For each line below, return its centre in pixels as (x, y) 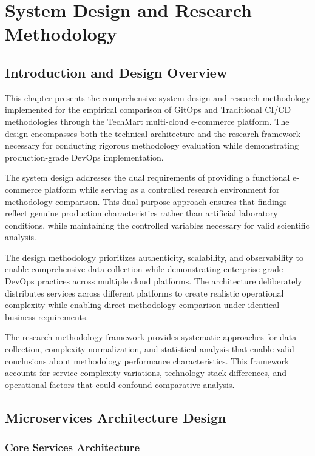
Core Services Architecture (73, 447)
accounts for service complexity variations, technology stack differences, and (146, 373)
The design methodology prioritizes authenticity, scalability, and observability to (154, 257)
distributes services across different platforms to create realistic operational (144, 293)
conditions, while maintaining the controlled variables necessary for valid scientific (157, 225)
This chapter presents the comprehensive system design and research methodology (158, 97)
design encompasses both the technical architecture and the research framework (153, 133)
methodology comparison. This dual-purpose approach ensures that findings (146, 201)
